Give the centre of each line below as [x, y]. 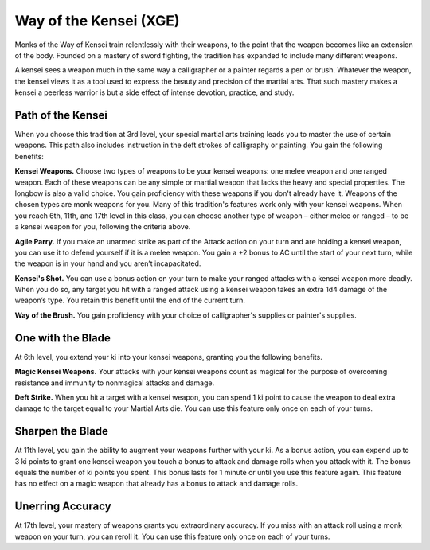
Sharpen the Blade [62, 431]
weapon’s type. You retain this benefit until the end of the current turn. [130, 300]
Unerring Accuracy [63, 507]
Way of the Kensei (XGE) [97, 21]
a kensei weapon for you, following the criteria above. [103, 227]
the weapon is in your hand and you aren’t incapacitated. [108, 263]
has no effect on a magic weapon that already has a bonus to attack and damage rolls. [156, 484]
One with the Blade [63, 338]
